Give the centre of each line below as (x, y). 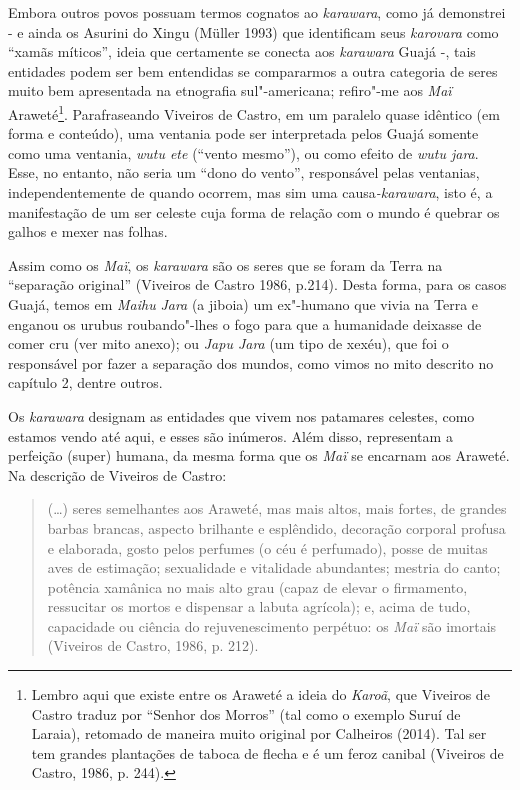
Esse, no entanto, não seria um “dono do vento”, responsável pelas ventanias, (244, 172)
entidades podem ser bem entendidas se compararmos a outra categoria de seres (253, 70)
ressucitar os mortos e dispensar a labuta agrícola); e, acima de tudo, (259, 606)
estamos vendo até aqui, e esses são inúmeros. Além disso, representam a (230, 435)
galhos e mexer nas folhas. (88, 231)
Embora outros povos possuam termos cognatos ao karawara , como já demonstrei (257, 12)
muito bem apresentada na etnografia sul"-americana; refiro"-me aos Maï (230, 90)
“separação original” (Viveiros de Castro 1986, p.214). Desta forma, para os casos (257, 284)
